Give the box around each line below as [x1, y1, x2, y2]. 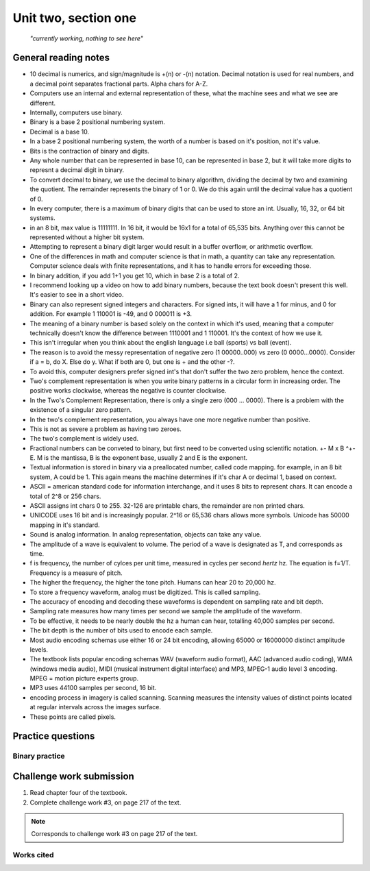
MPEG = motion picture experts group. [29, 674, 139, 683]
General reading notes [12, 52, 110, 64]
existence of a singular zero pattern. [29, 406, 132, 414]
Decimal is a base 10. [29, 127, 89, 136]
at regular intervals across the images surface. [29, 703, 161, 711]
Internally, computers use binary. [29, 108, 123, 116]
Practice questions [12, 731, 95, 742]
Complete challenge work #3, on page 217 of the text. [29, 798, 182, 807]
